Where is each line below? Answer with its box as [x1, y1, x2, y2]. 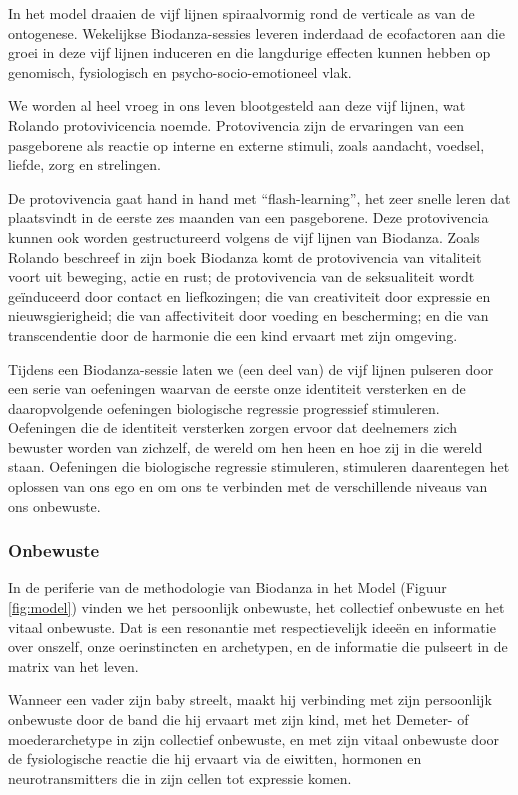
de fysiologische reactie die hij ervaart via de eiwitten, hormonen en [8, 748, 422, 769]
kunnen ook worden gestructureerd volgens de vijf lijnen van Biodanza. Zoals [8, 226, 480, 247]
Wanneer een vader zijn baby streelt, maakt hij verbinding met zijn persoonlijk [8, 689, 492, 710]
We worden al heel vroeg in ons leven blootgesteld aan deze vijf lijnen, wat [8, 95, 466, 116]
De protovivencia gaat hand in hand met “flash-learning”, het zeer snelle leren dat [8, 187, 511, 208]
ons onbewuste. [8, 495, 101, 516]
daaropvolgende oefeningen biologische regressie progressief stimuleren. [8, 397, 440, 418]
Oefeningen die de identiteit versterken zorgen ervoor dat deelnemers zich [8, 417, 458, 438]
